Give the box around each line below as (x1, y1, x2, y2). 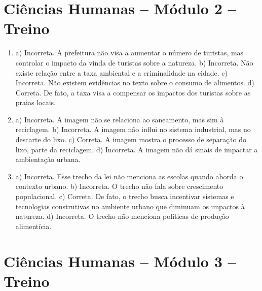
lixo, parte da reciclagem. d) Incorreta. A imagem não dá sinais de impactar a (15, 144, 258, 154)
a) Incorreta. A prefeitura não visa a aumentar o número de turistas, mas (15, 47, 244, 58)
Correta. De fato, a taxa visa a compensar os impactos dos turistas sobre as (15, 87, 251, 98)
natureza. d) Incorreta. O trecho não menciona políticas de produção (15, 211, 229, 221)
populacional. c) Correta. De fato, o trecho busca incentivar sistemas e (15, 191, 234, 202)
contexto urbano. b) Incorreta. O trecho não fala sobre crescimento (15, 181, 223, 191)
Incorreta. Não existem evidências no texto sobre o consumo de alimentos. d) (15, 77, 254, 88)
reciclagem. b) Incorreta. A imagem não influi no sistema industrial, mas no (15, 124, 251, 135)
